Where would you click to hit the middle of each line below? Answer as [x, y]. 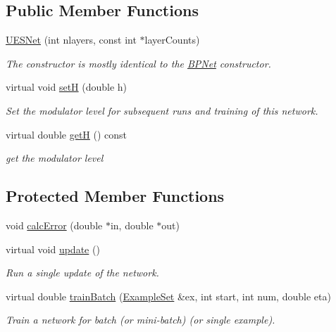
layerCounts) [172, 40]
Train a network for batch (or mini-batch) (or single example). [141, 320]
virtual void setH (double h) [67, 87]
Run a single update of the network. [82, 273]
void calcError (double [54, 225]
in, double [132, 225]
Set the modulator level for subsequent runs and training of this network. [162, 110]
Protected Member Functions [115, 196]
